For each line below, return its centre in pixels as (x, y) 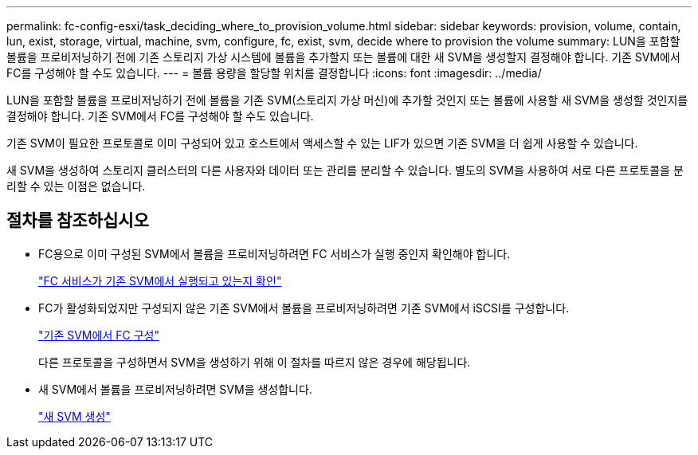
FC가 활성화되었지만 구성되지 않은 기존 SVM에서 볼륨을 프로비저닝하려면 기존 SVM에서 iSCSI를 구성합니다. (304, 308)
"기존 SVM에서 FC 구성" (99, 335)
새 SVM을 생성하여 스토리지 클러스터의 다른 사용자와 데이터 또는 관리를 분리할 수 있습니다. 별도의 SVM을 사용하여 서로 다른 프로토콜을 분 (345, 170)
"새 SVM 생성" (75, 416)
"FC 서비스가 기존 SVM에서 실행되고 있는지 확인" (160, 280)
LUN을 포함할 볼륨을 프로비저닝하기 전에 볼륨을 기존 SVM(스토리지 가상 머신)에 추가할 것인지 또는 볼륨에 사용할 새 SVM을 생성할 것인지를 (347, 100)
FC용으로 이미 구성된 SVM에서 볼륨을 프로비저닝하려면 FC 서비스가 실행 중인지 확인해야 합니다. (274, 253)
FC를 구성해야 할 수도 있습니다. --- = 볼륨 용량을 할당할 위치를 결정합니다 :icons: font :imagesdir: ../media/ (274, 73)
